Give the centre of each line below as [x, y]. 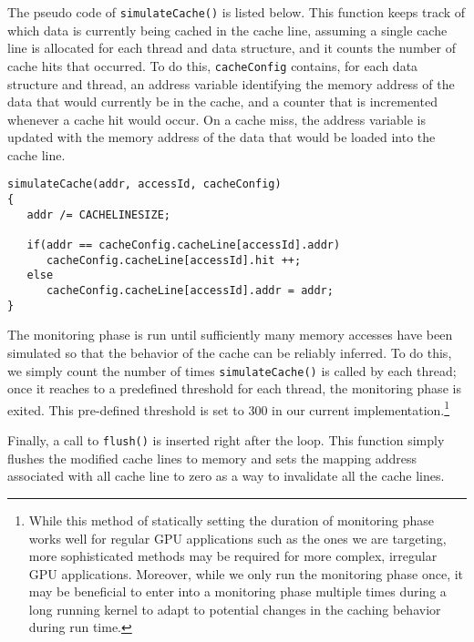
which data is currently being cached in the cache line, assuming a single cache [227, 30]
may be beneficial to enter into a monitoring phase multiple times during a [237, 591]
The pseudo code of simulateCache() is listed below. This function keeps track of [237, 12]
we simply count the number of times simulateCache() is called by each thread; [232, 370]
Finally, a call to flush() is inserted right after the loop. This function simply [226, 440]
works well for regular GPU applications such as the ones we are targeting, [237, 538]
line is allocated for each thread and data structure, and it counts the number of [232, 48]
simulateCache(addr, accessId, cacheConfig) [144, 184]
